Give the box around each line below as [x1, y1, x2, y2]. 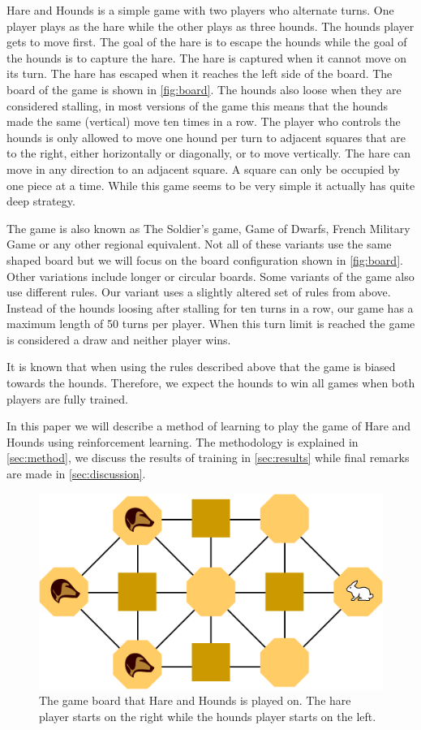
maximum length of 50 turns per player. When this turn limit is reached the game [6, 315, 415, 332]
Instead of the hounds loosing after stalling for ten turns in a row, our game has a [6, 299, 414, 316]
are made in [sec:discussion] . [6, 465, 146, 482]
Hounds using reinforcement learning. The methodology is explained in [6, 433, 359, 450]
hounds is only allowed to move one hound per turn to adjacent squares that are [6, 128, 406, 145]
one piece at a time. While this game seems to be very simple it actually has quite [6, 176, 415, 193]
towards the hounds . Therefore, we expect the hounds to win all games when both [6, 374, 415, 391]
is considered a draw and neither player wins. [6, 330, 231, 348]
